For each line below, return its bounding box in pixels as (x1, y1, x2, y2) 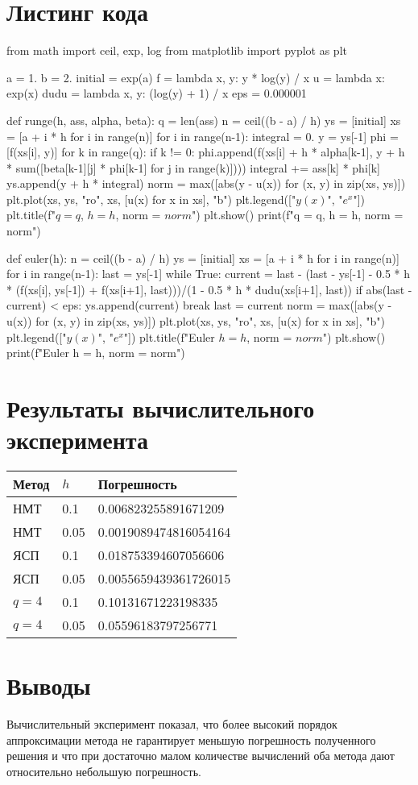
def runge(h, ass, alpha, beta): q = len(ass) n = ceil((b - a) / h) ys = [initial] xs (6, 111, 401, 128)
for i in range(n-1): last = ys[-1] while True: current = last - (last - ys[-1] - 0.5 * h (6, 265, 411, 282)
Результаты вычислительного (6, 392, 315, 424)
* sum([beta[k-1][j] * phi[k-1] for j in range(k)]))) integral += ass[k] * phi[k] (6, 159, 380, 176)
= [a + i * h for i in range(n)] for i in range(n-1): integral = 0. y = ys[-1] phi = (6, 127, 399, 144)
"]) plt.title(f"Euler (123, 328, 215, 345)
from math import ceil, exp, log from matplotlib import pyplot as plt (6, 42, 347, 59)
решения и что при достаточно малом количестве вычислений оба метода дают (6, 747, 395, 764)
